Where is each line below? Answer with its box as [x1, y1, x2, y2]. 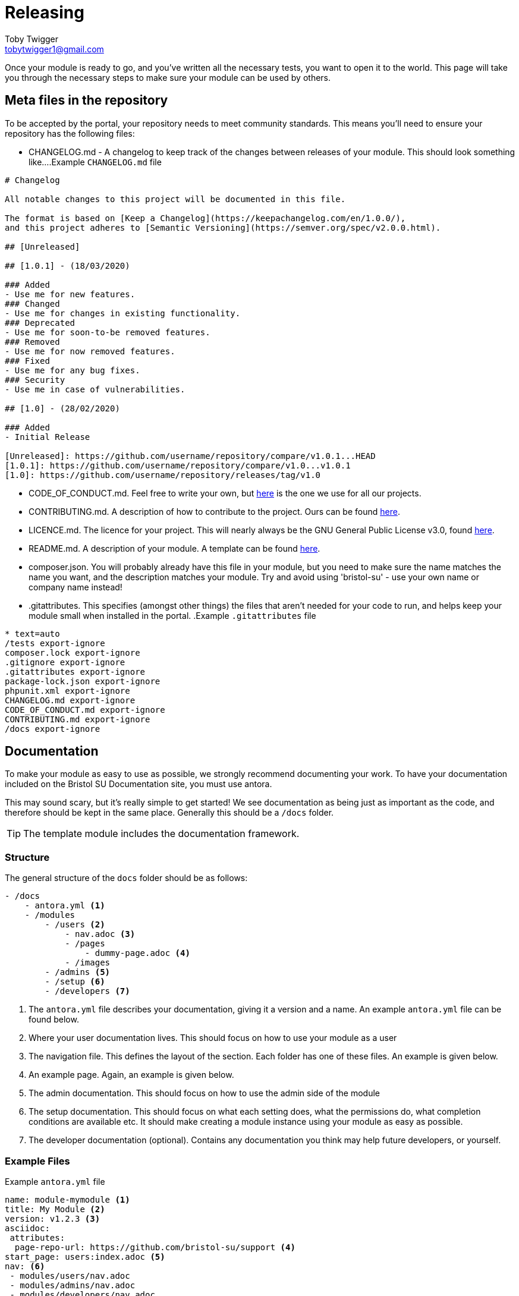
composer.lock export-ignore [5, 647, 140, 658]
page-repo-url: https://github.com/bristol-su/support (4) [14, 1242, 295, 1252]
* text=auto [5, 628, 60, 638]
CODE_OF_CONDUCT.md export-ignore [5, 704, 165, 715]
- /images [65, 958, 111, 968]
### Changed [5, 298, 60, 309]
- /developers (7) [45, 986, 130, 996]
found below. [29, 1014, 79, 1025]
